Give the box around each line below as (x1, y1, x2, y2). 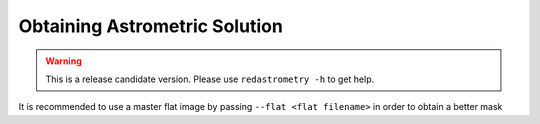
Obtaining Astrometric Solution (18, 15, 284, 37)
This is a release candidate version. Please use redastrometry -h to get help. (45, 73, 375, 85)
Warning (45, 55, 82, 67)
